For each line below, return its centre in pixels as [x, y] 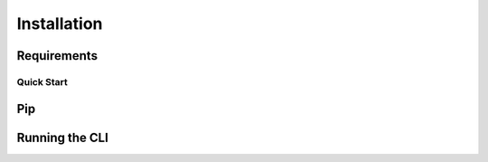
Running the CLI [62, 137]
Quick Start [42, 81]
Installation [60, 24]
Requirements [57, 56]
